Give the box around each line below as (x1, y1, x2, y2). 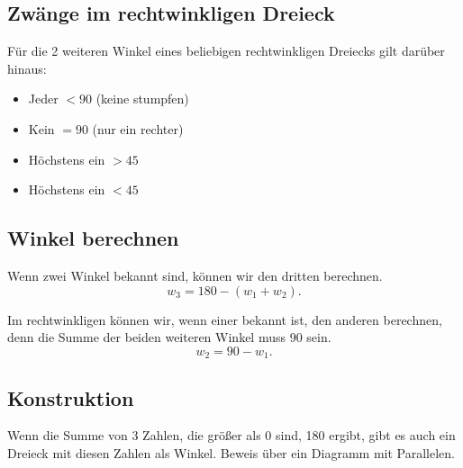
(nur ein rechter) (92, 119, 184, 138)
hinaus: (7, 58, 47, 77)
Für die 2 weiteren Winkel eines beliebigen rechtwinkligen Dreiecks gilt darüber (7, 41, 445, 60)
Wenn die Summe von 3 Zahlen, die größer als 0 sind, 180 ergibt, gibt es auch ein (7, 426, 456, 445)
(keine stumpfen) (95, 89, 189, 108)
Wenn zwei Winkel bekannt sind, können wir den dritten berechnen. (7, 265, 383, 284)
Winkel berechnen (7, 224, 179, 252)
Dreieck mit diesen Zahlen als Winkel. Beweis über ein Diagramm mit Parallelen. (7, 444, 455, 462)
